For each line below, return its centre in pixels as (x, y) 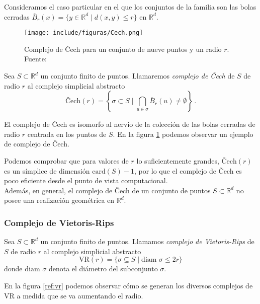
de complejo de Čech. (37, 144)
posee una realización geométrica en (59, 200)
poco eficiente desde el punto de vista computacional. (86, 180)
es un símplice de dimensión (47, 170)
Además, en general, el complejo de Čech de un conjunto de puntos (107, 190)
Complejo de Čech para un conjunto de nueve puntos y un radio (123, 49)
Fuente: (35, 59)
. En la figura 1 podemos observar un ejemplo (183, 134)
